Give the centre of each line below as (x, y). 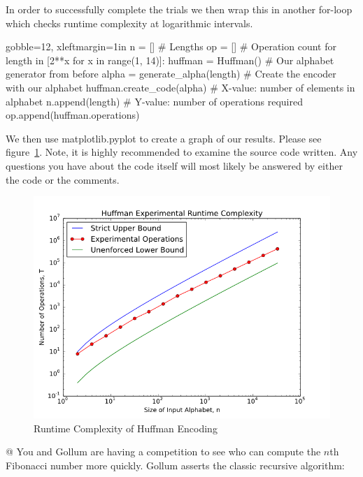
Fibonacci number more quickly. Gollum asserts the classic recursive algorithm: (175, 465)
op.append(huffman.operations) (73, 115)
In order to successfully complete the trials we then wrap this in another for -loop (179, 9)
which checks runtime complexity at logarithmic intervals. (129, 23)
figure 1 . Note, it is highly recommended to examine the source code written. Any (182, 152)
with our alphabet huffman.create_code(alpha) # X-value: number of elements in (180, 87)
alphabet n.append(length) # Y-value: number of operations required (154, 101)
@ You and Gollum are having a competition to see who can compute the (163, 452)
